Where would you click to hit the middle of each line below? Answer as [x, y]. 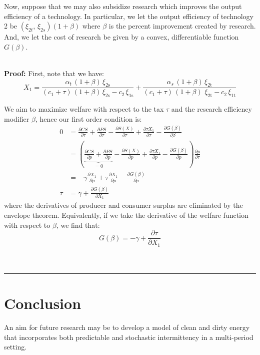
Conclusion [43, 303]
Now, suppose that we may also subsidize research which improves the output [123, 6]
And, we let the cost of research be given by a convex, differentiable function [121, 37]
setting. [15, 347]
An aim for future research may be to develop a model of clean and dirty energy [127, 327]
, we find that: [78, 225]
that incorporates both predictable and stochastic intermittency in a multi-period [129, 337]
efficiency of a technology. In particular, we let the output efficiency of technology [129, 16]
